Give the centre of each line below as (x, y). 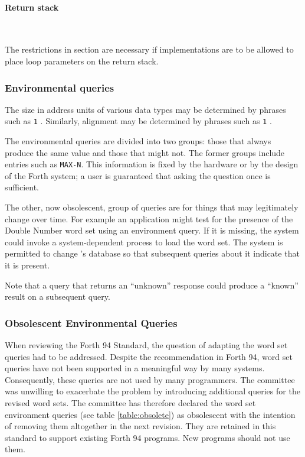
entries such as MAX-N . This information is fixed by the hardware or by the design (152, 164)
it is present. (27, 265)
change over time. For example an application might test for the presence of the (149, 218)
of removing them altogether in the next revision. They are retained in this (140, 426)
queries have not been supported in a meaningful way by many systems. (135, 368)
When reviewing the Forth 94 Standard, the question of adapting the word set (146, 345)
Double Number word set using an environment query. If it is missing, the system (152, 230)
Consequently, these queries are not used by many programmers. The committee (150, 379)
